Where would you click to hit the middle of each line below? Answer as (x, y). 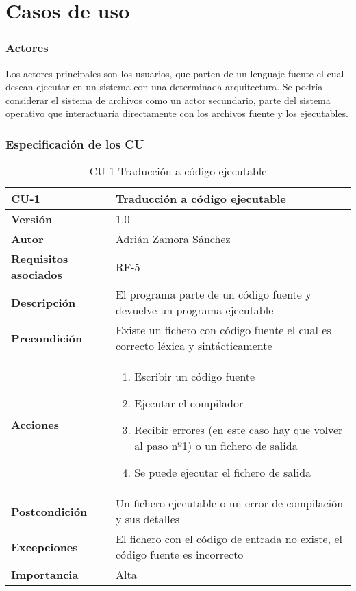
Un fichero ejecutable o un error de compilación (229, 503)
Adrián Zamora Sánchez (173, 239)
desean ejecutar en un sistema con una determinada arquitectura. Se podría (164, 87)
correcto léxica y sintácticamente (194, 346)
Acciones (35, 425)
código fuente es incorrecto (179, 555)
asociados (37, 275)
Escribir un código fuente (195, 377)
